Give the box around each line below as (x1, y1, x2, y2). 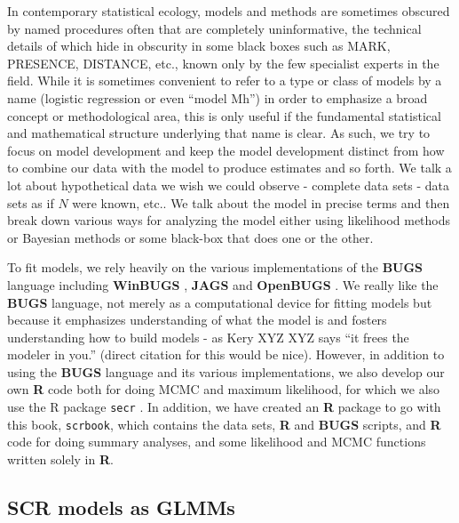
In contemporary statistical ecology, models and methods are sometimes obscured (7, 2, 450, 20)
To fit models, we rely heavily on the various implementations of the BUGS (7, 258, 423, 277)
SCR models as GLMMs (7, 493, 235, 520)
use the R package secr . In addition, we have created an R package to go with (7, 398, 441, 416)
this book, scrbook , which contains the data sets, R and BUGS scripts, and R (7, 414, 441, 433)
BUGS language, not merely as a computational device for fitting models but (7, 293, 432, 311)
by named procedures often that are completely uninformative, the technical (7, 19, 422, 37)
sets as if (7, 193, 54, 212)
